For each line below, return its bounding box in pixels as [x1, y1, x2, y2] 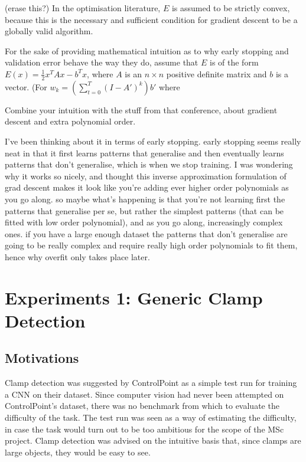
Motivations [5, 349, 79, 367]
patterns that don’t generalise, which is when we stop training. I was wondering [5, 158, 293, 171]
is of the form [209, 56, 259, 68]
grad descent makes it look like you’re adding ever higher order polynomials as [5, 181, 289, 194]
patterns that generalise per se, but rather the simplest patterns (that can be [5, 204, 284, 217]
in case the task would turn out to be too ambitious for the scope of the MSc [5, 422, 284, 435]
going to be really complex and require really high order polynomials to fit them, [5, 239, 298, 251]
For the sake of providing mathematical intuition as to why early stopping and [5, 44, 289, 57]
